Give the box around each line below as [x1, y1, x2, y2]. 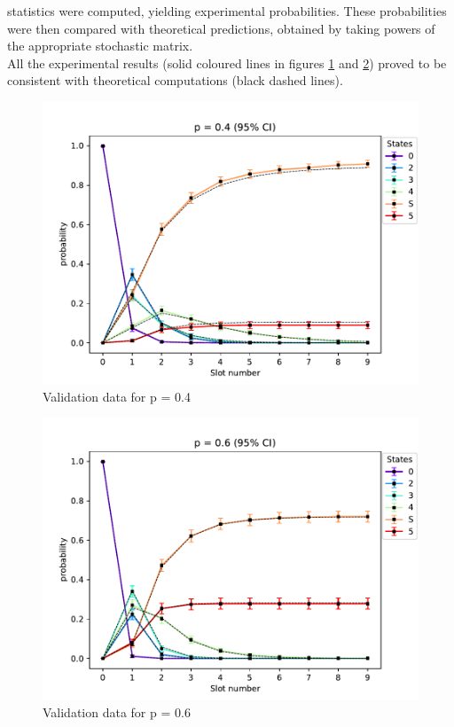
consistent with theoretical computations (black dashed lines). [7, 71, 343, 90]
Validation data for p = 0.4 [43, 387, 191, 405]
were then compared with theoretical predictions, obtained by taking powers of [7, 19, 435, 37]
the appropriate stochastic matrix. [7, 36, 193, 55]
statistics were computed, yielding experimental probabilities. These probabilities [7, 2, 447, 20]
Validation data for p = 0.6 [43, 702, 191, 721]
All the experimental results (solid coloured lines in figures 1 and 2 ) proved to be [7, 53, 447, 72]
